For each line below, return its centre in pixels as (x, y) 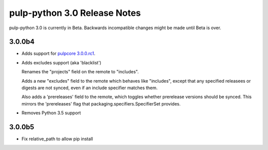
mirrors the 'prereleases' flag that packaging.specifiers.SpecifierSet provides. (101, 103)
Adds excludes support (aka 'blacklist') (62, 62)
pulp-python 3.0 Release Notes (75, 13)
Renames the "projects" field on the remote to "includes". (80, 72)
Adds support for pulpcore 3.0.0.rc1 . (59, 53)
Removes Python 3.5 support (51, 113)
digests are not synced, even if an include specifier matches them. (90, 88)
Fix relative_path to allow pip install (57, 139)
